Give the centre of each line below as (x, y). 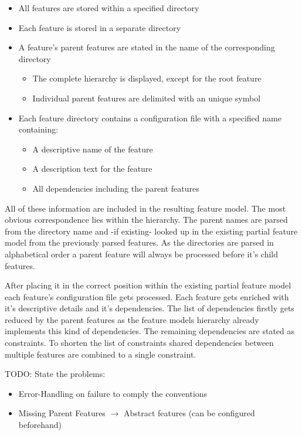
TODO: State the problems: (55, 374)
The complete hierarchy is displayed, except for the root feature (147, 78)
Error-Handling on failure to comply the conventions (113, 393)
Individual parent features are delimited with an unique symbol (147, 98)
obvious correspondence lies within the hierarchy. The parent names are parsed (146, 220)
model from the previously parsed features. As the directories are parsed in (139, 242)
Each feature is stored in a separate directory (100, 27)
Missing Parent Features (62, 413)
